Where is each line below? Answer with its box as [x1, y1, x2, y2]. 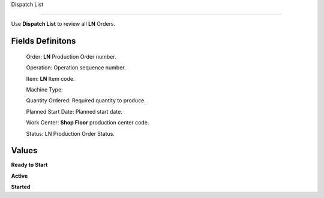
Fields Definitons [11, 36, 76, 46]
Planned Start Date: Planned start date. [26, 108, 122, 115]
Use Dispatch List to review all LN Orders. [11, 20, 116, 28]
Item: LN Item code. [26, 75, 75, 82]
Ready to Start [11, 162, 48, 169]
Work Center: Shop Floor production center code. [26, 119, 149, 126]
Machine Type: [26, 86, 63, 93]
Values [11, 145, 38, 156]
